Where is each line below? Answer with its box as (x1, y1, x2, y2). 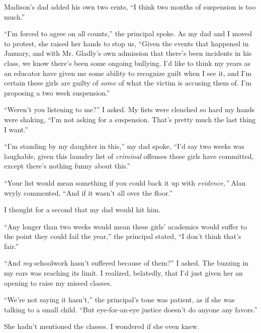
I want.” (4, 124, 28, 134)
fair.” (4, 240, 19, 251)
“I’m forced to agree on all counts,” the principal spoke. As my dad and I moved (4, 28, 252, 39)
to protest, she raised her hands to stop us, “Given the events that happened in (4, 38, 249, 48)
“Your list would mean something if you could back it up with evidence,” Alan (4, 177, 246, 188)
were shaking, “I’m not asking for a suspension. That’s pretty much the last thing (4, 114, 256, 124)
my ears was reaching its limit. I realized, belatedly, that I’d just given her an (4, 268, 243, 278)
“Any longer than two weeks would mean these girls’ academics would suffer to (4, 221, 247, 231)
